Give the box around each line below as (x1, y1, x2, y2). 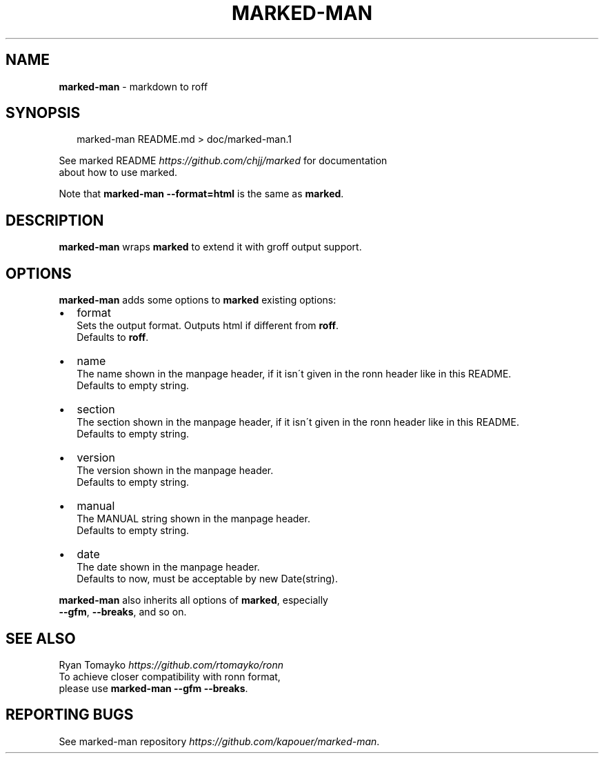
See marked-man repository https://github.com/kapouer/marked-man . (59, 735, 380, 747)
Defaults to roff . (77, 331, 149, 344)
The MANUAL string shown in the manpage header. (77, 513, 310, 525)
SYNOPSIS (6, 104, 81, 122)
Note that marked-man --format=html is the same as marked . (59, 188, 344, 200)
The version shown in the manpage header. (77, 464, 274, 477)
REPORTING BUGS (6, 706, 134, 724)
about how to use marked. (59, 166, 178, 179)
